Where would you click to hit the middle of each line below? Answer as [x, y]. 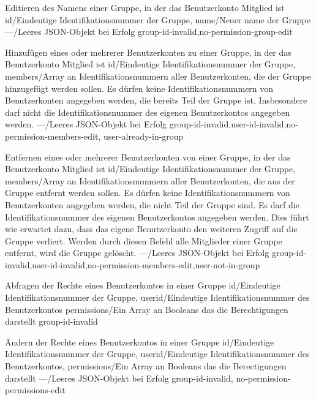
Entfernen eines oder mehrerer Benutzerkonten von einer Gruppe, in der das [148, 157]
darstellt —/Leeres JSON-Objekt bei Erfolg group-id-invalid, [119, 378]
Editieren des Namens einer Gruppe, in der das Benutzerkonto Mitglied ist [145, 7]
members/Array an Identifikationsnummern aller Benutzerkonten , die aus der [150, 180]
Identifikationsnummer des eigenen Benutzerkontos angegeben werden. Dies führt [157, 217]
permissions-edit [35, 390]
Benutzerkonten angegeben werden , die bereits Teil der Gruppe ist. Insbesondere [156, 100]
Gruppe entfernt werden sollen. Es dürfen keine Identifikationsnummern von [148, 193]
